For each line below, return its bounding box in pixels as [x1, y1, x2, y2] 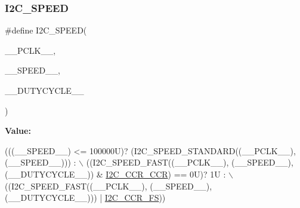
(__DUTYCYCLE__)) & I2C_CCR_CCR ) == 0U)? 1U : [5, 167, 226, 180]
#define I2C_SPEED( [5, 24, 87, 36]
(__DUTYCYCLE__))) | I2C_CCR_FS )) [5, 191, 166, 204]
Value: [5, 124, 31, 137]
